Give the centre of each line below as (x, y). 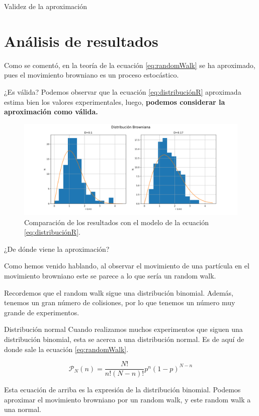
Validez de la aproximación (46, 6)
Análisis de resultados (81, 41)
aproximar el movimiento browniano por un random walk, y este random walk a (127, 399)
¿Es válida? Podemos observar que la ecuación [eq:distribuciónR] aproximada (123, 91)
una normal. (23, 409)
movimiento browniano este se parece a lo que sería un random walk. (110, 276)
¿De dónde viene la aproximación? (57, 249)
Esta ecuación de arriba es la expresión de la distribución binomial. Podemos (122, 390)
